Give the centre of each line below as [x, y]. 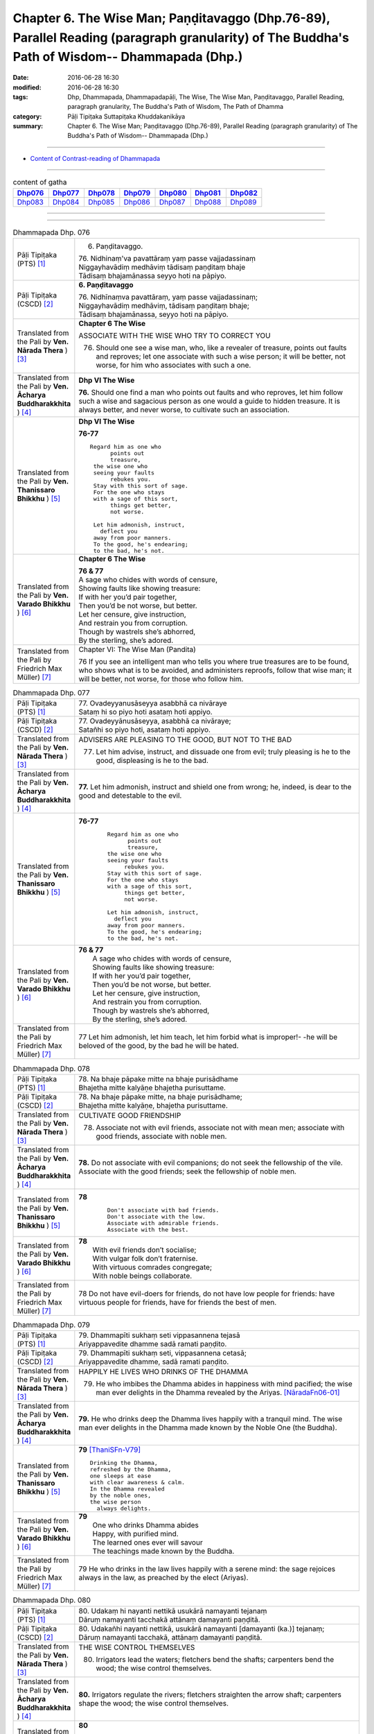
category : [27, 116]
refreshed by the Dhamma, [131, 1469]
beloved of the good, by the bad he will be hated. [159, 1046]
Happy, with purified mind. [136, 1534]
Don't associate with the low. [156, 1216]
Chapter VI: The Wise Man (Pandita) [137, 650]
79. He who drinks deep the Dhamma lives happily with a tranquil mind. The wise [211, 1419]
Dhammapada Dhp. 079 [51, 1325]
